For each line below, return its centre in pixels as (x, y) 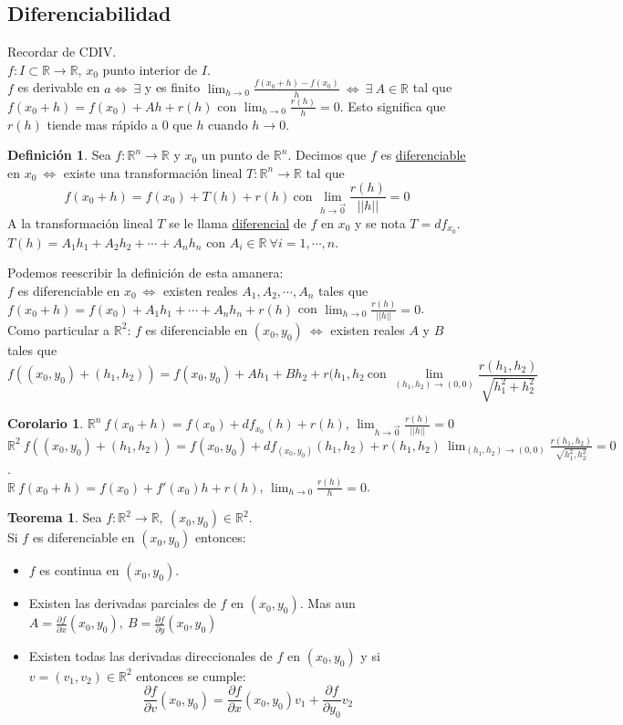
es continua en (79, 570)
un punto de (235, 155)
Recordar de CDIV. (62, 52)
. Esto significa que (393, 105)
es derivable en (59, 87)
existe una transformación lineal (153, 172)
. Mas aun (327, 603)
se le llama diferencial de (238, 222)
